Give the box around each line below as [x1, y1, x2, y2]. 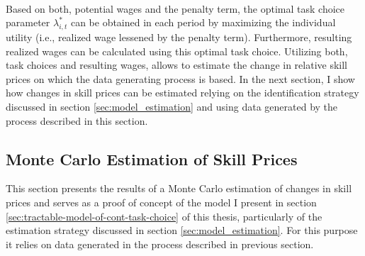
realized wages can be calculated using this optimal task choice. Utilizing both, [6, 43, 348, 58]
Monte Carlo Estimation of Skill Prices [6, 148, 298, 169]
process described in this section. [6, 113, 148, 128]
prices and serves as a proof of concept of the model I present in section [6, 194, 317, 209]
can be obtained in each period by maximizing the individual [70, 15, 336, 30]
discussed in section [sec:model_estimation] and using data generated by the [6, 99, 338, 113]
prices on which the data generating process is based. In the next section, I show [6, 71, 355, 86]
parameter [6, 15, 50, 30]
